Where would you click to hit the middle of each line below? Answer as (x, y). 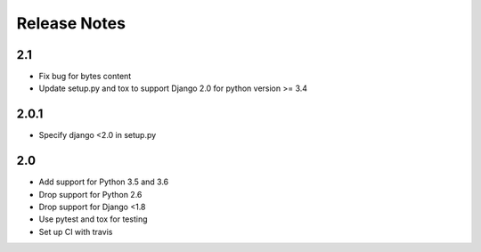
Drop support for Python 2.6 (90, 194)
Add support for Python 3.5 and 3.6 (104, 182)
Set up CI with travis (76, 232)
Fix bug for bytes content (85, 77)
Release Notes (71, 23)
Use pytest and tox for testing (93, 219)
